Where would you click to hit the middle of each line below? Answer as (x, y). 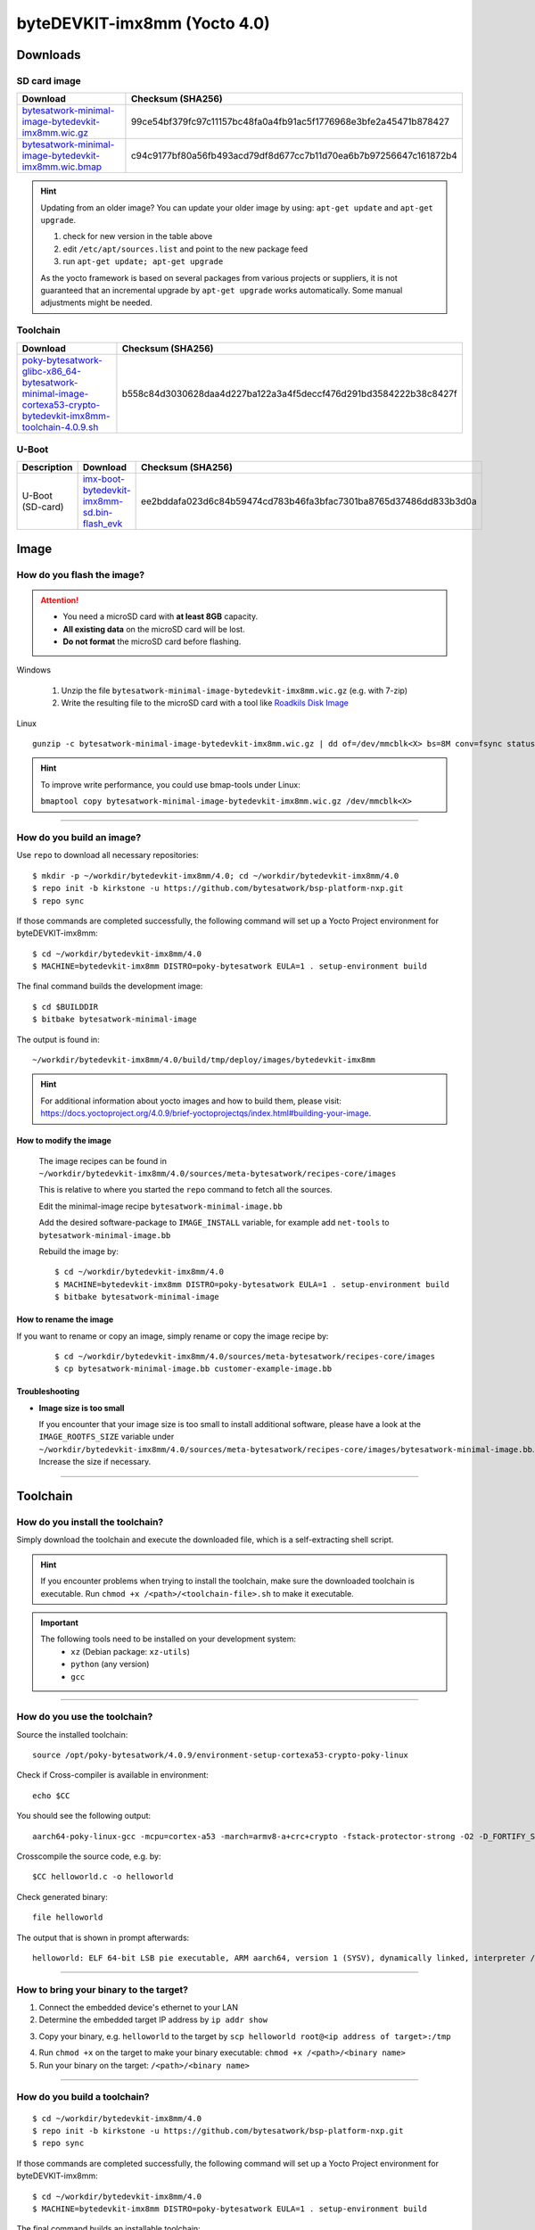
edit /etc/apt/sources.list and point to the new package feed (185, 249)
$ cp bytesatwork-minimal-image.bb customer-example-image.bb (193, 1369)
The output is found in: (58, 1039)
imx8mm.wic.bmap (62, 167)
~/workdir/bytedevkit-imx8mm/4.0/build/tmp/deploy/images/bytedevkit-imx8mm (204, 1060)
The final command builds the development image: (110, 987)
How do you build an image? (79, 837)
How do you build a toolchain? (83, 2097)
